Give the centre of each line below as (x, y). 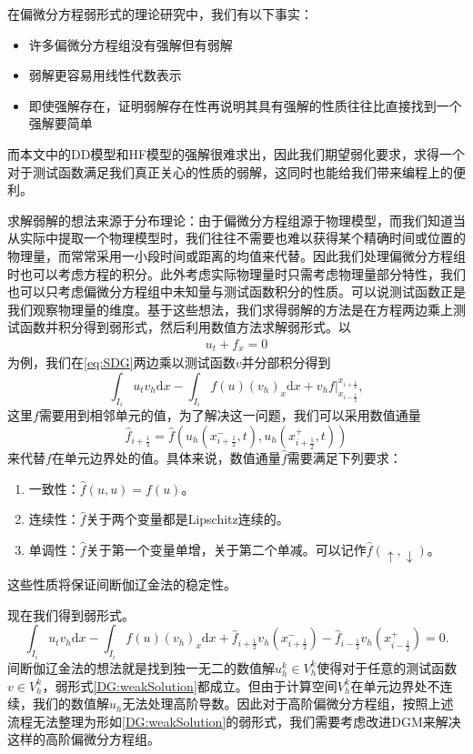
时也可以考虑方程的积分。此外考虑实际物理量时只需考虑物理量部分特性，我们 (236, 273)
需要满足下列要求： (344, 458)
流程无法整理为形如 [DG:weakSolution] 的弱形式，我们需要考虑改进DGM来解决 (234, 721)
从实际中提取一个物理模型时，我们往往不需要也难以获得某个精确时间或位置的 (236, 238)
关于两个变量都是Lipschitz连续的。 (187, 519)
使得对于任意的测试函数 (387, 667)
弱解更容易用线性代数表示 (105, 75)
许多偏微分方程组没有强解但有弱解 (131, 44)
